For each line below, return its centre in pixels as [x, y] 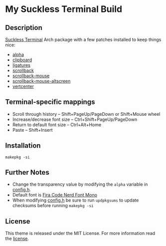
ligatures [21, 65]
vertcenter [23, 86]
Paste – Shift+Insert [33, 130]
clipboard [22, 60]
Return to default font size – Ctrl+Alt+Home [57, 124]
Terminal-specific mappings [50, 102]
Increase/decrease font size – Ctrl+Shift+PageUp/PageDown [75, 119]
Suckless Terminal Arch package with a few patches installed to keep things [83, 39]
